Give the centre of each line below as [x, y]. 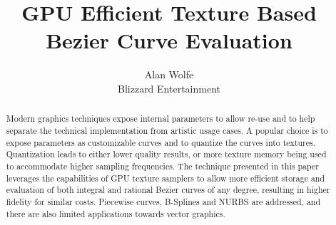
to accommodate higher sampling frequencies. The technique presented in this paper [162, 166]
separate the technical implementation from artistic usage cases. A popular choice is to [167, 130]
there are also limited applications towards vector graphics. [116, 213]
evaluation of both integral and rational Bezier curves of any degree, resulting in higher [168, 190]
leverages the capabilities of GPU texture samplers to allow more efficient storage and [166, 178]
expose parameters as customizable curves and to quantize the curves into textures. [161, 142]
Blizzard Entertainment [169, 88]
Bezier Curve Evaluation [169, 40]
